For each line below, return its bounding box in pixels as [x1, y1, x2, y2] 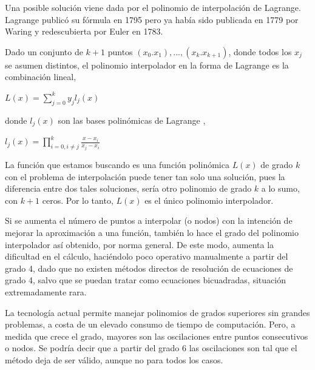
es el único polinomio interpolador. [144, 193, 274, 206]
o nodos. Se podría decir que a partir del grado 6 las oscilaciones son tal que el [5, 341, 297, 354]
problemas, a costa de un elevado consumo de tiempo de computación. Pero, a [5, 318, 296, 331]
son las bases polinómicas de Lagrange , [58, 113, 206, 126]
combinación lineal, [5, 70, 76, 83]
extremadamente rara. [5, 285, 87, 298]
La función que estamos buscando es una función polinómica [5, 158, 229, 171]
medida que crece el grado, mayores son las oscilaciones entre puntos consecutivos [5, 329, 308, 342]
